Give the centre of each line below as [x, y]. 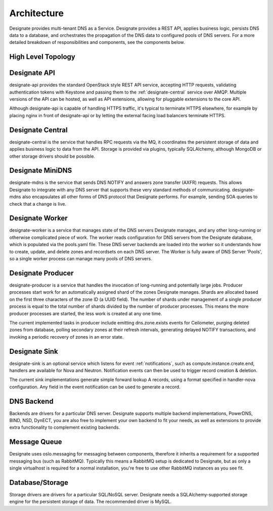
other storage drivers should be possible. [52, 156]
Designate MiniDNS [41, 171]
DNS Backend [31, 401]
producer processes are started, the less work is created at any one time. [86, 313]
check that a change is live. [38, 204]
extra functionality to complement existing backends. [65, 428]
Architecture [37, 13]
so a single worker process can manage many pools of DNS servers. [81, 259]
